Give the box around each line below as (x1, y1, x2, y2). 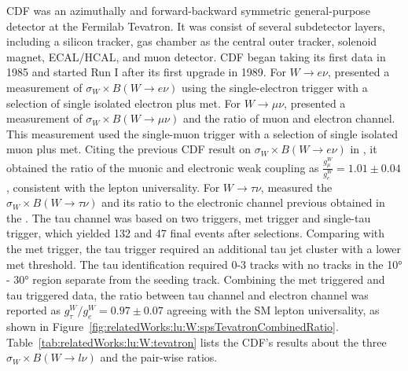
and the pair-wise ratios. (100, 349, 218, 365)
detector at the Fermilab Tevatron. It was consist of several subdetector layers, (6, 17, 385, 34)
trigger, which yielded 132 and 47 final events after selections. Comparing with (6, 225, 385, 241)
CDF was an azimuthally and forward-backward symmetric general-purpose (6, 2, 370, 18)
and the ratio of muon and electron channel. (182, 110, 395, 127)
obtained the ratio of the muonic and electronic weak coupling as (6, 159, 319, 175)
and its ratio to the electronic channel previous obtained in (101, 194, 385, 211)
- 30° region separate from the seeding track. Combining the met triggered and (6, 271, 385, 288)
